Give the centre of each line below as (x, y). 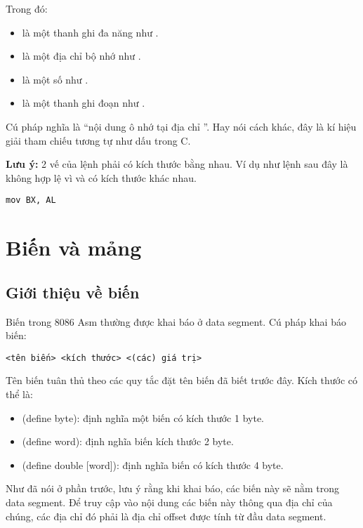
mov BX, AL (31, 200)
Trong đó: (27, 8)
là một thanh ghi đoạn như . (84, 103)
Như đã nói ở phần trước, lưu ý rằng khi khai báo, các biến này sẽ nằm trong (173, 488)
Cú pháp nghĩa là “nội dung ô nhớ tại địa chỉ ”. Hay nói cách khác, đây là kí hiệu (181, 126)
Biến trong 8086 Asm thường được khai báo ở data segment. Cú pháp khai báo (176, 321)
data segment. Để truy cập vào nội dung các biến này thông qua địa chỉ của (169, 502)
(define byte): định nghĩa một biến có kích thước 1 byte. (143, 417)
